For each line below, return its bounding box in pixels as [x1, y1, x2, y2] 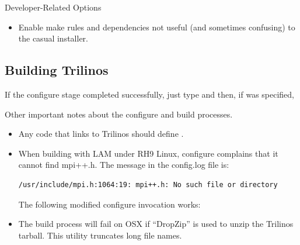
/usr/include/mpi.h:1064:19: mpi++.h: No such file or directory [18, 180, 278, 189]
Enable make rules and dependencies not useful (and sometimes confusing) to [18, 20, 295, 33]
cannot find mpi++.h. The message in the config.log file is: [18, 158, 229, 171]
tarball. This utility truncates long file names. [18, 229, 182, 241]
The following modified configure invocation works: [18, 198, 201, 210]
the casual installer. [18, 32, 88, 44]
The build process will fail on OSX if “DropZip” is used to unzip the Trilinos [18, 218, 294, 230]
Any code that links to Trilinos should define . [18, 127, 184, 140]
